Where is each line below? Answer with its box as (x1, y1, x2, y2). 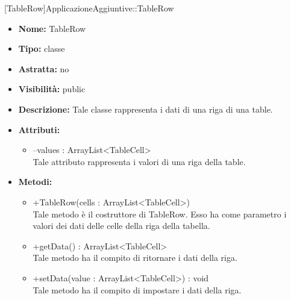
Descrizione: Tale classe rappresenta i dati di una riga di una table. (18, 102, 273, 115)
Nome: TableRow (18, 22, 86, 34)
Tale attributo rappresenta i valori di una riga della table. (33, 155, 246, 167)
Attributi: (18, 123, 60, 136)
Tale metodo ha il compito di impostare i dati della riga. (33, 283, 242, 296)
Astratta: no (18, 62, 69, 75)
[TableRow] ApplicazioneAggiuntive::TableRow (4, 2, 174, 14)
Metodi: (18, 175, 52, 188)
